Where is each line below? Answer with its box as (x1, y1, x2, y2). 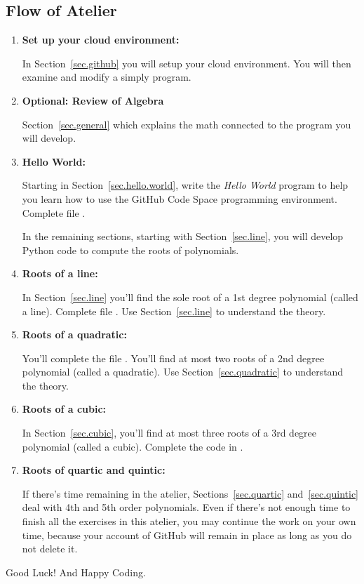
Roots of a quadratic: (22, 327, 127, 342)
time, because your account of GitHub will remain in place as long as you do (22, 527, 352, 542)
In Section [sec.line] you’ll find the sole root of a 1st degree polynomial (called (22, 289, 358, 304)
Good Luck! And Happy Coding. (6, 564, 146, 579)
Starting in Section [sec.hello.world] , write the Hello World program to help (22, 178, 349, 192)
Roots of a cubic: (22, 401, 107, 416)
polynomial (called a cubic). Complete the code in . (22, 439, 243, 453)
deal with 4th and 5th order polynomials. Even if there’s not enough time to (22, 500, 351, 515)
